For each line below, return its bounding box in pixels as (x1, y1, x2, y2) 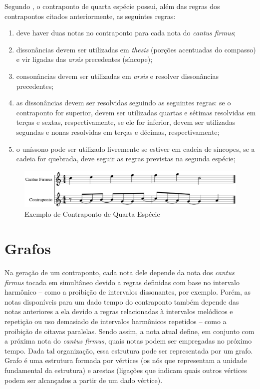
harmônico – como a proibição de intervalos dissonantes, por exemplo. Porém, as (4, 287, 251, 297)
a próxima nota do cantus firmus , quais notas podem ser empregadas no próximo (4, 336, 252, 346)
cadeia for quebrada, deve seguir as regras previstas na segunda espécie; (16, 153, 236, 164)
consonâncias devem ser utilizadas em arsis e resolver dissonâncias (16, 70, 219, 81)
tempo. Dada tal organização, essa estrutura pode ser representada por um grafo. (4, 345, 253, 356)
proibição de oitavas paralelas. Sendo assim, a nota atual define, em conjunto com (4, 326, 255, 336)
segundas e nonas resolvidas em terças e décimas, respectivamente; (16, 126, 220, 137)
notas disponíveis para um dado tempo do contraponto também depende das (4, 296, 239, 307)
